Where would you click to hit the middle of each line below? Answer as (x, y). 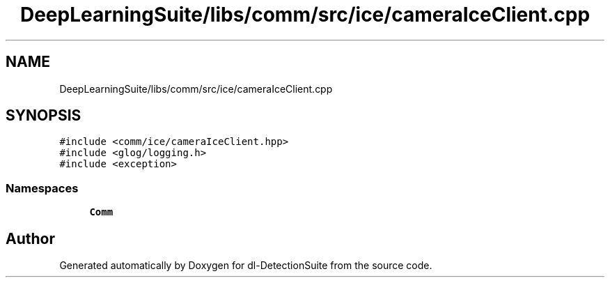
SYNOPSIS (44, 116)
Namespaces (42, 188)
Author (30, 238)
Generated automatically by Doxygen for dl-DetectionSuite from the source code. (246, 266)
